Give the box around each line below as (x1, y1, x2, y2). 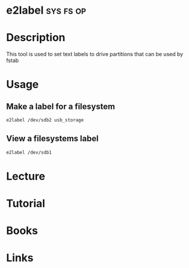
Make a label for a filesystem (6, 101, 115, 111)
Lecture (6, 169, 46, 183)
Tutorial (6, 197, 46, 210)
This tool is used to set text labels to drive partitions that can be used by (6, 51, 184, 58)
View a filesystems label (6, 133, 99, 144)
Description (6, 31, 66, 45)
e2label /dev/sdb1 (6, 149, 52, 155)
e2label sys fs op (6, 4, 86, 17)
